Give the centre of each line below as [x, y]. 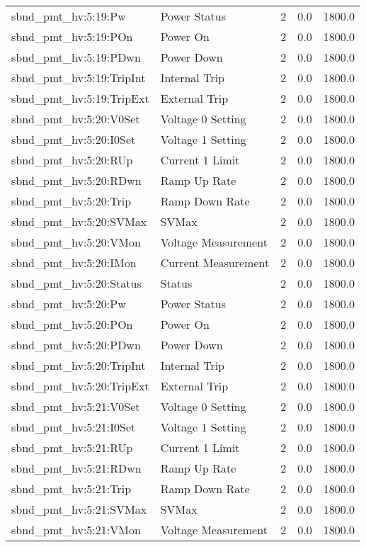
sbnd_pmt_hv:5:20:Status [76, 283]
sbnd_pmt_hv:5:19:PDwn [76, 57]
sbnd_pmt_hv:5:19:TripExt [80, 98]
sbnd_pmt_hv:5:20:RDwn [76, 180]
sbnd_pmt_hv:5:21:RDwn [76, 468]
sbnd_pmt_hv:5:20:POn [72, 324]
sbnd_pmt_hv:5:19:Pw [69, 16]
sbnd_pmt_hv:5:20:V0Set [76, 119]
